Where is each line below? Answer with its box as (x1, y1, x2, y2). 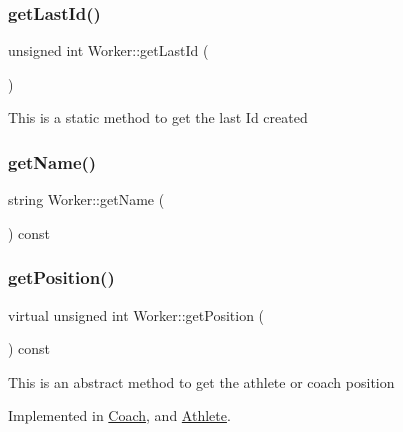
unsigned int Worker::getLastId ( (8, 40, 209, 61)
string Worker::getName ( (8, 189, 165, 210)
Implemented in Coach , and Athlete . (8, 405, 231, 426)
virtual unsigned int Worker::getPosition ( (8, 304, 265, 325)
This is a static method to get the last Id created (8, 107, 308, 128)
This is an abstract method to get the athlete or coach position (8, 371, 395, 392)
